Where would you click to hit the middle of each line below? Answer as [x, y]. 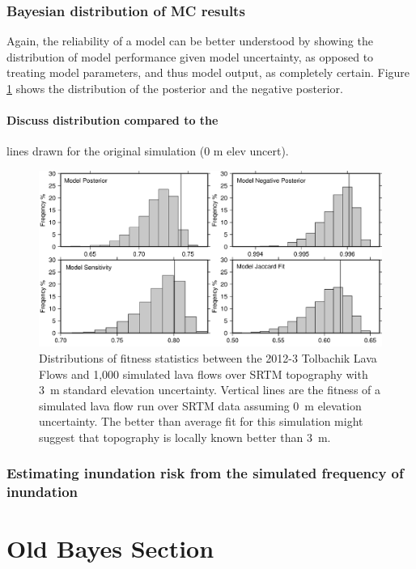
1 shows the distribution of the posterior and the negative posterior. [175, 88]
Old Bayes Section [110, 548]
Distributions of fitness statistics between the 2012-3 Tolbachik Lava [208, 357]
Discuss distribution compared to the [112, 120]
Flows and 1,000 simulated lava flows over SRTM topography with [204, 374]
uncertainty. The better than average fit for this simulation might [201, 421]
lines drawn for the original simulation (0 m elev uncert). [148, 151]
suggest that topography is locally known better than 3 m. [185, 437]
